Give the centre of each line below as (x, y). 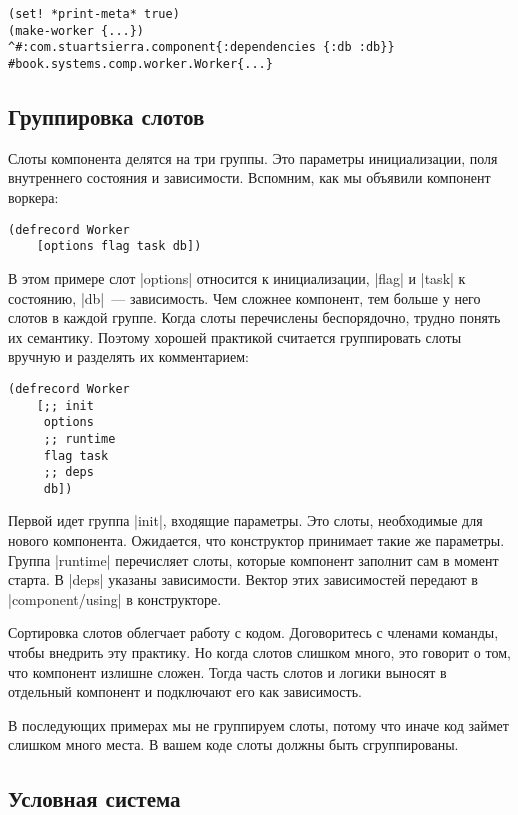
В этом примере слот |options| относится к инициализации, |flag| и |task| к (237, 277)
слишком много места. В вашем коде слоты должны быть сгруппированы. (233, 744)
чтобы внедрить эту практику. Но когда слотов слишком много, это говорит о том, (259, 652)
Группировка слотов (106, 116)
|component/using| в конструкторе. (115, 598)
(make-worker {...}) (76, 30)
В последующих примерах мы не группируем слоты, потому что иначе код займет (258, 724)
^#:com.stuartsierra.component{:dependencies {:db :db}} (201, 47)
